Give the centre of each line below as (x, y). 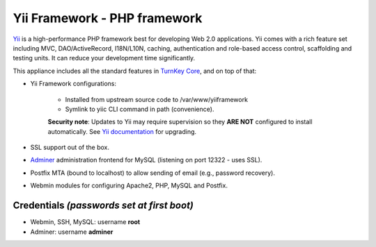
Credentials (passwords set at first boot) (103, 206)
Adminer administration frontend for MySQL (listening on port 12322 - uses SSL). (146, 160)
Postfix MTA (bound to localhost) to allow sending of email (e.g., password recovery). (152, 173)
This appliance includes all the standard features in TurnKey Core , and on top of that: (135, 71)
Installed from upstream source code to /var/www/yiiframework (157, 99)
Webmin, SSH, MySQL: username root (85, 222)
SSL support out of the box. (70, 147)
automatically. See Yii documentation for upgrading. (122, 131)
